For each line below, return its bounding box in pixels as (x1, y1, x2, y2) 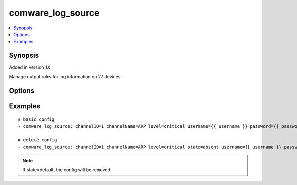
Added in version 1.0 (9, 64, 51, 70)
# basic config (18, 117, 55, 122)
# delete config (18, 138, 57, 143)
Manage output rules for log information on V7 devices (9, 73, 121, 79)
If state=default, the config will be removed (22, 167, 111, 173)
